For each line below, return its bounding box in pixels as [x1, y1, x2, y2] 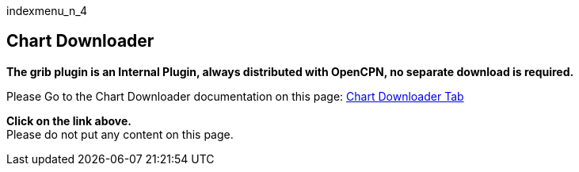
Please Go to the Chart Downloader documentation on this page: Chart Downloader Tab [6, 89, 464, 103]
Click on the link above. [6, 113, 131, 128]
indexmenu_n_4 [6, 4, 87, 17]
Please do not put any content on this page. [6, 127, 234, 141]
